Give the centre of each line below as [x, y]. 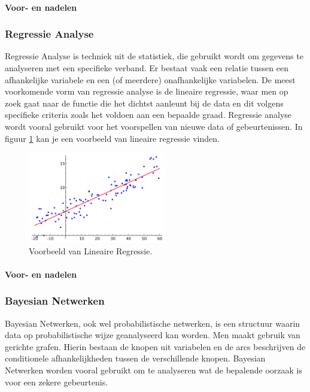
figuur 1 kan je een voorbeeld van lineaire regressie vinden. [112, 138]
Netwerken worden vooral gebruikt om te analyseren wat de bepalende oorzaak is [154, 370]
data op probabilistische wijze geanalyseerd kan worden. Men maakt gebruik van [153, 335]
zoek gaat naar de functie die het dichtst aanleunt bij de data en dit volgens [144, 103]
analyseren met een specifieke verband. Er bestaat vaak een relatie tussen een [147, 68]
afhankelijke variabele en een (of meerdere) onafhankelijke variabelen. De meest [150, 79]
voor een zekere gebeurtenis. [57, 382]
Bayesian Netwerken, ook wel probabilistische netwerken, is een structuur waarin [153, 323]
